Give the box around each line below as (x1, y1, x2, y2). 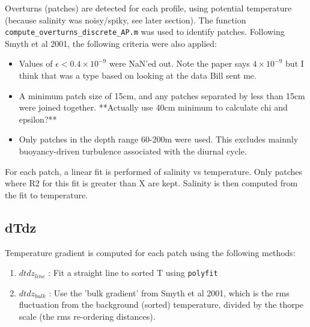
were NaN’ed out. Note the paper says (109, 57, 250, 70)
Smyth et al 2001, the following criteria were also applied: (5, 37, 217, 49)
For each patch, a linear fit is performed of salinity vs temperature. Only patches (5, 165, 303, 177)
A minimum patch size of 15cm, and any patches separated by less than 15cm (19, 89, 305, 102)
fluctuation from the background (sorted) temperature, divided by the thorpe (19, 298, 304, 311)
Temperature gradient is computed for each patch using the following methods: (5, 246, 296, 258)
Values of (19, 57, 53, 70)
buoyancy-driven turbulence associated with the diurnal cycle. (19, 145, 247, 157)
